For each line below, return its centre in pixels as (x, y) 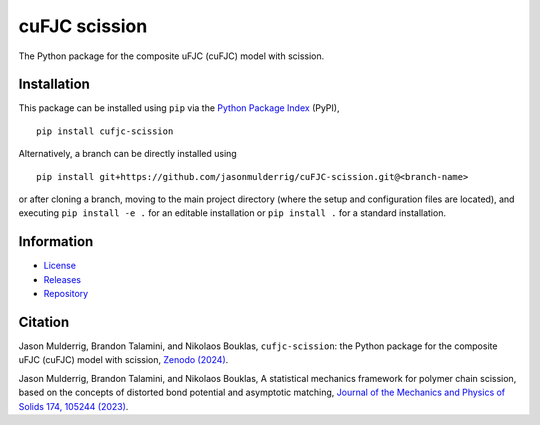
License (60, 266)
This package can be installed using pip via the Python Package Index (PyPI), (179, 108)
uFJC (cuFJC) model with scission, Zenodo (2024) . (123, 360)
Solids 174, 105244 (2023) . (73, 406)
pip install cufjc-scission (105, 131)
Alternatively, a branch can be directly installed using (127, 154)
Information (56, 241)
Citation (44, 321)
